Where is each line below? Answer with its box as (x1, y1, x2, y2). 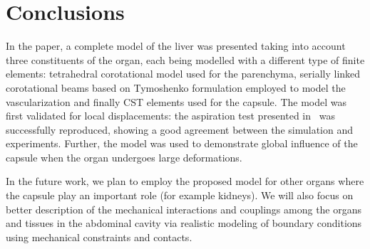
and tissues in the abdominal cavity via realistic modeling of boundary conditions (6, 216, 362, 231)
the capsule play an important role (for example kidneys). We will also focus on (6, 188, 354, 203)
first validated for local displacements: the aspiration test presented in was (6, 108, 335, 123)
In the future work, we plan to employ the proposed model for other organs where (6, 174, 364, 189)
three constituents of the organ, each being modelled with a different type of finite (6, 52, 365, 67)
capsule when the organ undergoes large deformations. (6, 149, 242, 164)
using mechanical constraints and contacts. (6, 229, 192, 244)
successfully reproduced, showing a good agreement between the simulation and (6, 122, 353, 137)
